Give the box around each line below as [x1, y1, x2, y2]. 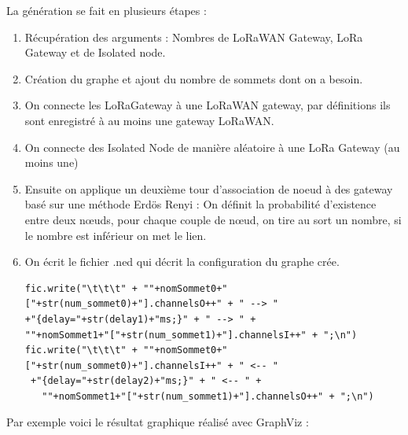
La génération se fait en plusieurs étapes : [6, 2, 207, 18]
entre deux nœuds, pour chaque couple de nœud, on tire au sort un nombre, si [24, 211, 402, 227]
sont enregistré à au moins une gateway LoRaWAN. [24, 112, 274, 128]
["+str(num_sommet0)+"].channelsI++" [24, 359, 222, 371]
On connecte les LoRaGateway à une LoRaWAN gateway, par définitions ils [24, 97, 391, 113]
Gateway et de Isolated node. [24, 44, 166, 61]
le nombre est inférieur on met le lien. [24, 227, 207, 243]
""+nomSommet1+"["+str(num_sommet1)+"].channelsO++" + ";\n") [42, 390, 374, 402]
